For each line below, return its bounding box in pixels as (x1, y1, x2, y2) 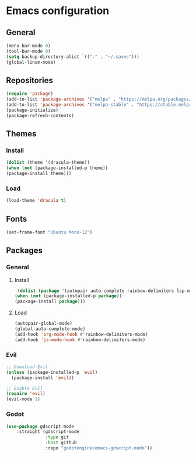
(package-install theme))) (6, 171, 72, 177)
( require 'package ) (6, 91, 54, 97)
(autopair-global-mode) (14, 321, 73, 327)
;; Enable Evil (6, 385, 43, 391)
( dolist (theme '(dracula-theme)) (6, 160, 90, 166)
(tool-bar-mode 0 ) (6, 48, 51, 54)
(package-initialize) (6, 107, 59, 113)
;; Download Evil (6, 364, 48, 370)
